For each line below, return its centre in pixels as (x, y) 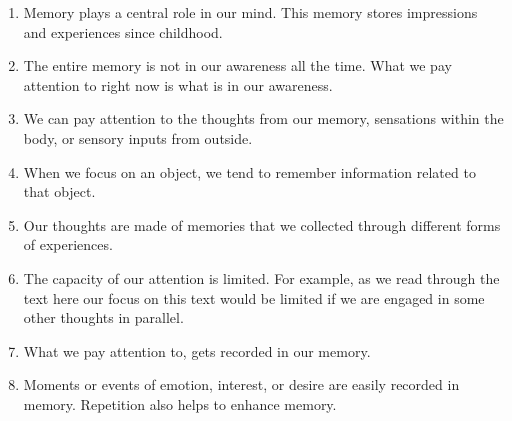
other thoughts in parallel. (103, 317)
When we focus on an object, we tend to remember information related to (249, 171)
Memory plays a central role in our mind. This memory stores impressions (250, 12)
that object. (59, 191)
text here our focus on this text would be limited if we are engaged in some (254, 297)
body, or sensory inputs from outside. (138, 137)
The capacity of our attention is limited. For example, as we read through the (261, 277)
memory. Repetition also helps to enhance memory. (180, 403)
